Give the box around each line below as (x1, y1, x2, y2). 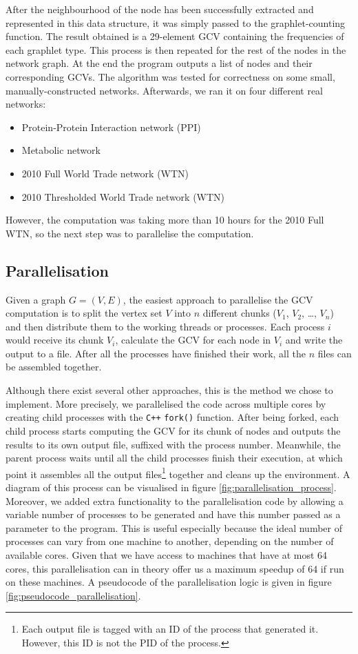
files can (317, 346, 352, 360)
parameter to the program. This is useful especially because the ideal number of (6, 520, 343, 535)
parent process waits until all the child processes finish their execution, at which (6, 450, 343, 465)
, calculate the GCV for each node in (115, 333, 271, 347)
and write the (285, 333, 343, 347)
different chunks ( (202, 306, 277, 320)
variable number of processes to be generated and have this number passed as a (6, 507, 341, 522)
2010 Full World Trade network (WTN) (21, 166, 189, 180)
